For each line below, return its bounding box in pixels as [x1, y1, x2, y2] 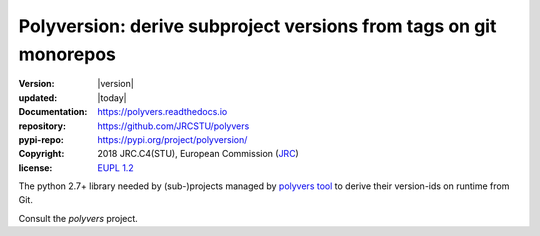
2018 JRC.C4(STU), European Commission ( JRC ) [97, 148, 299, 160]
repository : [18, 120, 67, 132]
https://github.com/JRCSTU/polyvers [97, 120, 250, 132]
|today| [97, 91, 127, 104]
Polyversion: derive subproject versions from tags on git [18, 15, 497, 37]
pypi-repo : [18, 133, 64, 145]
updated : [18, 91, 58, 104]
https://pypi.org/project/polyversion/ [97, 133, 248, 145]
